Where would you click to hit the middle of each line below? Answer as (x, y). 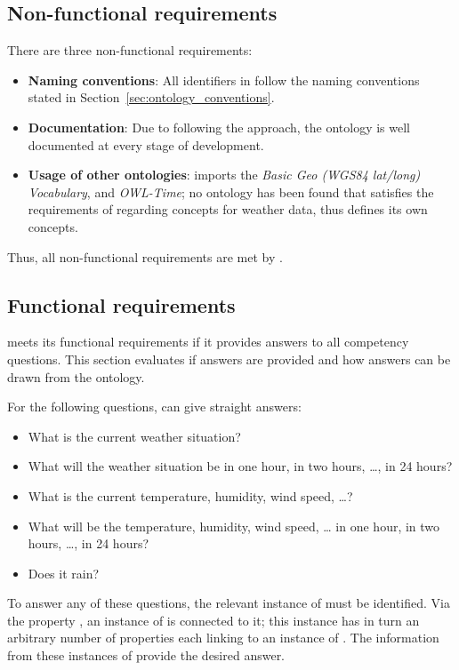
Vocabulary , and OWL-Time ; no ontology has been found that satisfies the (231, 191)
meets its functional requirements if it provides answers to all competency (208, 342)
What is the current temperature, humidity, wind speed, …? (190, 495)
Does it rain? (64, 573)
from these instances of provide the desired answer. (146, 655)
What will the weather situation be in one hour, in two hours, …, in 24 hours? (240, 466)
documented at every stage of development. (146, 144)
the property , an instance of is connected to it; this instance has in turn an (213, 620)
